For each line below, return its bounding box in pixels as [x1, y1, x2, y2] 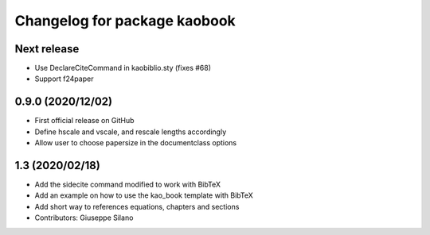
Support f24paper [34, 74, 94, 83]
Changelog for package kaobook [14, 12, 236, 29]
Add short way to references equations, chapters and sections [34, 202, 240, 211]
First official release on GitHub [34, 116, 135, 125]
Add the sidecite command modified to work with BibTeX [34, 179, 221, 190]
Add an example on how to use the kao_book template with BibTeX [34, 191, 254, 200]
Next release [14, 42, 80, 56]
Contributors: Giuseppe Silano [34, 213, 134, 222]
